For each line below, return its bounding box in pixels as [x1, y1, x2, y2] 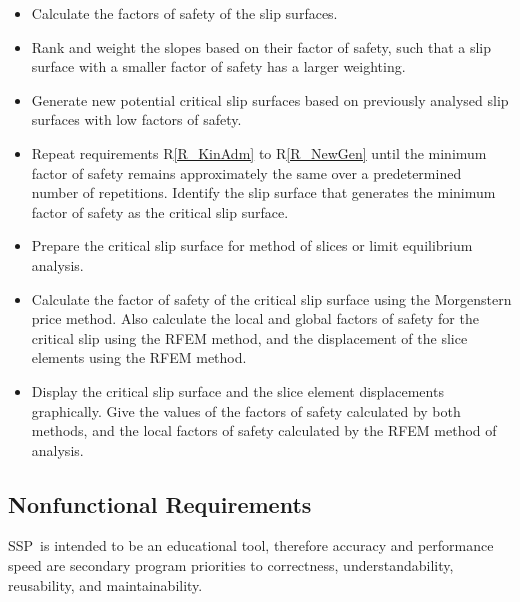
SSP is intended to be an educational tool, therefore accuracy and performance [8, 535, 494, 556]
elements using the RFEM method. [31, 347, 247, 368]
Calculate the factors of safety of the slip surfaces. [31, 3, 338, 23]
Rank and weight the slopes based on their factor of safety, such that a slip [31, 36, 492, 57]
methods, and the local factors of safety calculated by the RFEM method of [31, 420, 497, 441]
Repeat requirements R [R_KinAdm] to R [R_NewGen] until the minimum [31, 142, 487, 163]
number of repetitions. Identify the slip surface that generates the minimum [31, 182, 496, 203]
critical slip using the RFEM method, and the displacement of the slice [31, 327, 468, 348]
